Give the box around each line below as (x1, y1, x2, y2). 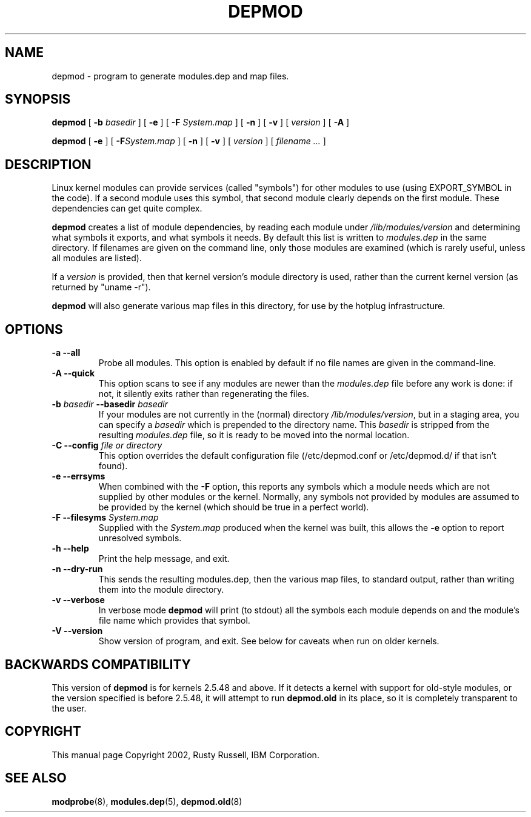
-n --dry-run (52, 564, 103, 575)
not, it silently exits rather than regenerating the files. (98, 388, 310, 399)
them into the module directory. (98, 584, 224, 595)
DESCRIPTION (5, 156, 92, 172)
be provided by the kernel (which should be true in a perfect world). (98, 502, 369, 513)
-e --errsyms (52, 471, 105, 482)
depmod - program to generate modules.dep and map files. (52, 70, 289, 81)
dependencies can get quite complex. (52, 203, 202, 214)
